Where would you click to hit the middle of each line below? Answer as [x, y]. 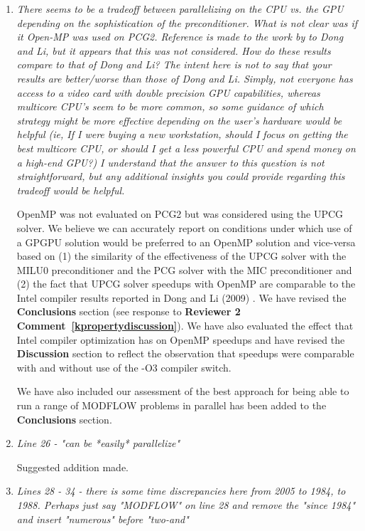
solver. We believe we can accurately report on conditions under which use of [184, 227]
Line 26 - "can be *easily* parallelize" [98, 443]
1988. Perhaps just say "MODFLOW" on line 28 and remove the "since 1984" [186, 505]
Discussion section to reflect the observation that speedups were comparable [185, 353]
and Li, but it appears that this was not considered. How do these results [174, 50]
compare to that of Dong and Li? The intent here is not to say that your [174, 64]
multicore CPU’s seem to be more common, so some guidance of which [170, 106]
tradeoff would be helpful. [71, 190]
